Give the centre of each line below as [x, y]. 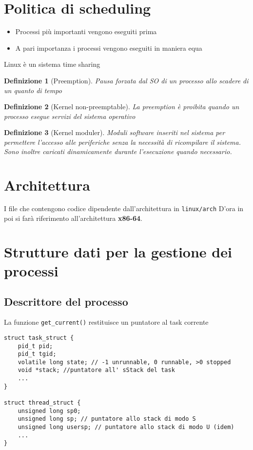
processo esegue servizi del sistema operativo [70, 116]
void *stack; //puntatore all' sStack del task [96, 370]
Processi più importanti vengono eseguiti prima [86, 31]
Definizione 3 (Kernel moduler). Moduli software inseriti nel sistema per [115, 132]
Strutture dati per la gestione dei [118, 251]
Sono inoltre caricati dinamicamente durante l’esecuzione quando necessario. [118, 151]
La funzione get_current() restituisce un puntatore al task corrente [106, 322]
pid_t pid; [35, 346]
